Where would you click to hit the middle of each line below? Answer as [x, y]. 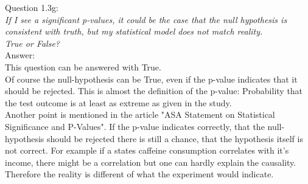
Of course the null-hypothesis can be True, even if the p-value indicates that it [151, 79]
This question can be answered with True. [83, 66]
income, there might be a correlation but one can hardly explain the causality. [151, 162]
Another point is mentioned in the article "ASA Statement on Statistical [140, 114]
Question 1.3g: [32, 7]
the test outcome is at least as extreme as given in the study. [118, 102]
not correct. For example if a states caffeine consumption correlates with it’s [147, 150]
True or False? [33, 43]
